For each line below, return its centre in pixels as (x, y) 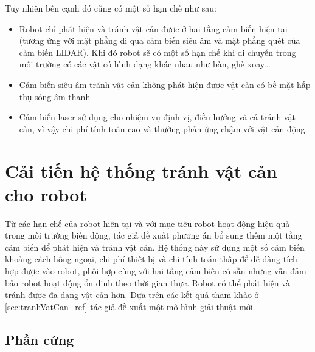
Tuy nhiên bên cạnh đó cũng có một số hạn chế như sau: (111, 8)
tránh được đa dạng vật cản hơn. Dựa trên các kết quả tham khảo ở (132, 295)
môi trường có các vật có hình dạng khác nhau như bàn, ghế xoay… (145, 64)
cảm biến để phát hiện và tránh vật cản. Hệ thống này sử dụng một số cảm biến (155, 247)
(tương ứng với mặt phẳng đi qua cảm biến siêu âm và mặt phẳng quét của (160, 40)
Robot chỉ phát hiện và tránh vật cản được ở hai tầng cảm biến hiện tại (153, 28)
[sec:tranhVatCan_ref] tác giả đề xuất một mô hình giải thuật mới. (130, 306)
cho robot (46, 194)
